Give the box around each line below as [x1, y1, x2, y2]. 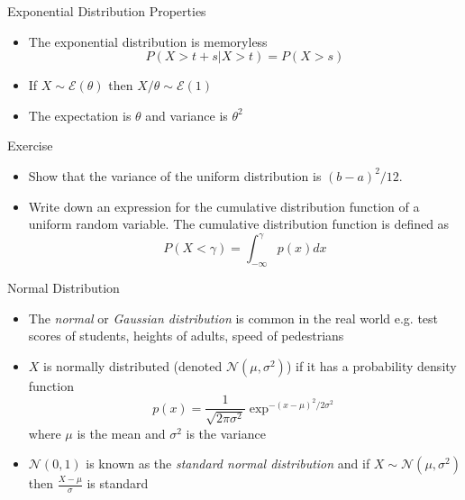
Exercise [7, 136, 53, 155]
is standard [87, 474, 149, 493]
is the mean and [77, 423, 166, 442]
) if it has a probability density [286, 356, 457, 375]
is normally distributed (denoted [43, 356, 223, 375]
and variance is [145, 105, 228, 124]
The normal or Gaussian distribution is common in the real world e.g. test [28, 308, 439, 327]
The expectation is [28, 105, 132, 124]
